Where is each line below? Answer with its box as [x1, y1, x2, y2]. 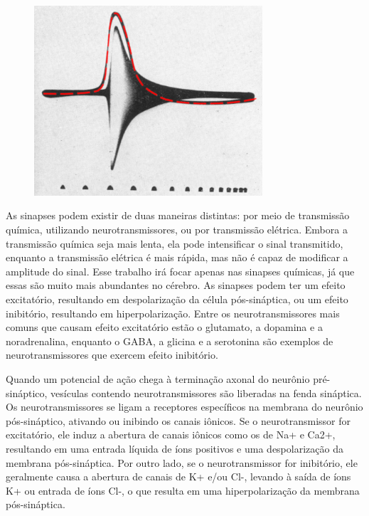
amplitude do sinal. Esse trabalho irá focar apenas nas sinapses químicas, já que [6, 263, 355, 278]
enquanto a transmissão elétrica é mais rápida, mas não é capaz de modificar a [6, 250, 348, 265]
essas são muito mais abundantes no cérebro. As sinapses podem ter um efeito [6, 278, 346, 293]
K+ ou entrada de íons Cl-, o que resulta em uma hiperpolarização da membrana [6, 483, 360, 497]
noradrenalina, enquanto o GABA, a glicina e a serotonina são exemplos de [6, 333, 333, 348]
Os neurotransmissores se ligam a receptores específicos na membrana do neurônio [6, 399, 363, 414]
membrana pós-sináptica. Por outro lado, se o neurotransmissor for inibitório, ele [6, 455, 358, 470]
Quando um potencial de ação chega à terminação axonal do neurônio [6, 371, 310, 386]
